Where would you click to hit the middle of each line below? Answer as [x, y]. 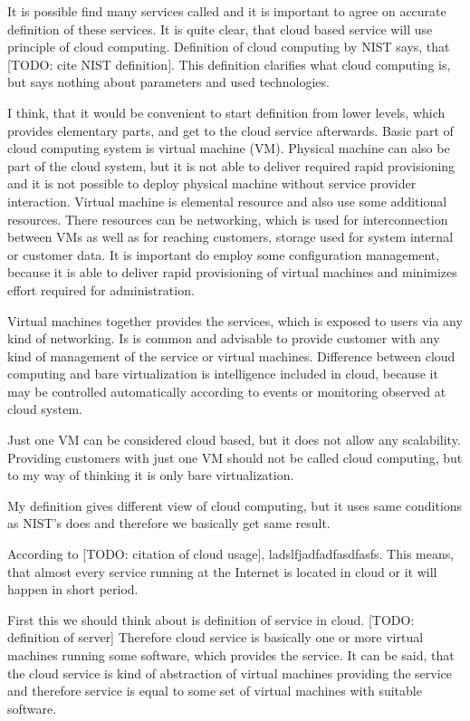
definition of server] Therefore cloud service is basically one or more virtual [216, 637]
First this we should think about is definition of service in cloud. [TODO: [211, 619]
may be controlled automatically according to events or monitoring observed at [227, 391]
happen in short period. [73, 589]
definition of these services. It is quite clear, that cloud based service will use [220, 29]
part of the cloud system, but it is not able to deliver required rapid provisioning [231, 165]
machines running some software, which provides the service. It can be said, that [231, 655]
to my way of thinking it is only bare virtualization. [151, 475]
